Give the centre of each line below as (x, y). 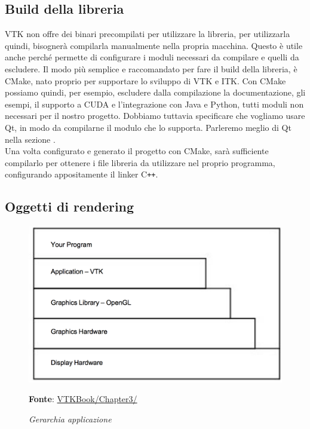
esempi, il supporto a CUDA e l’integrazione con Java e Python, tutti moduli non (154, 104)
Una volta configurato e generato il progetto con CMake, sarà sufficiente (137, 151)
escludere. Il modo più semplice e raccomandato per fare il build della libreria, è (151, 68)
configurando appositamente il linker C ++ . (82, 174)
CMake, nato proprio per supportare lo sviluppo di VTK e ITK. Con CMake (145, 80)
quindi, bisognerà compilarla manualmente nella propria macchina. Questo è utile (154, 45)
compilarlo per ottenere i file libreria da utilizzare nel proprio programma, (140, 162)
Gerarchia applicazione (70, 419)
